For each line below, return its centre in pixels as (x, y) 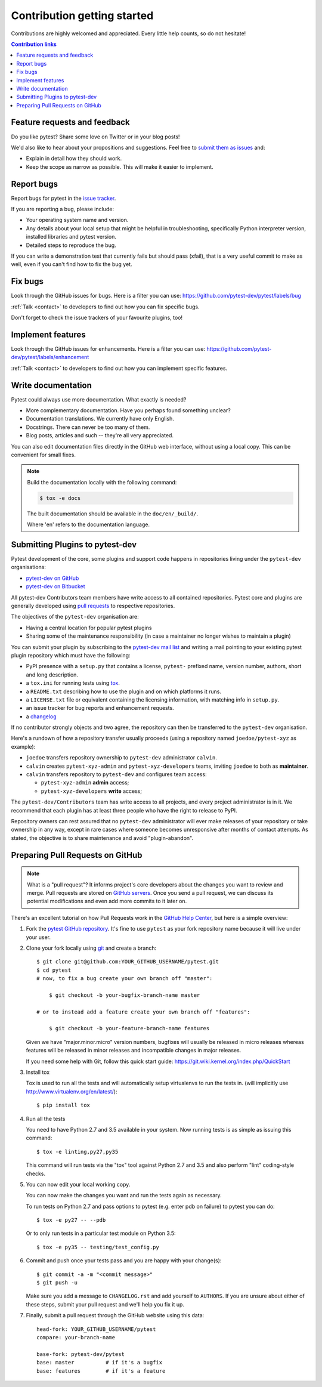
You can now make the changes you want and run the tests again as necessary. (124, 1196)
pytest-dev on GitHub (52, 578)
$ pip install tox (64, 1105)
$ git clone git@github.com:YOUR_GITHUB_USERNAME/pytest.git (128, 962)
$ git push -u (57, 1283)
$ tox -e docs (60, 498)
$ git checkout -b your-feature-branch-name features (129, 1028)
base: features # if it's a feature (101, 1371)
